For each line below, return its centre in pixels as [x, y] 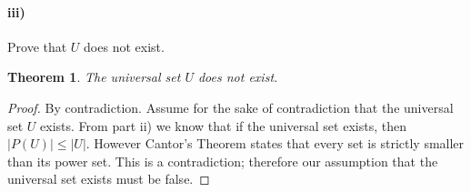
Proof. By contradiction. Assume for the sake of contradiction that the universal [230, 107]
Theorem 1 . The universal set [94, 77]
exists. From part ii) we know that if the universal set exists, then [223, 125]
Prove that [37, 46]
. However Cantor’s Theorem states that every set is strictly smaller [275, 143]
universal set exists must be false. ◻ [109, 179]
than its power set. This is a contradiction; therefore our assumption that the [223, 161]
